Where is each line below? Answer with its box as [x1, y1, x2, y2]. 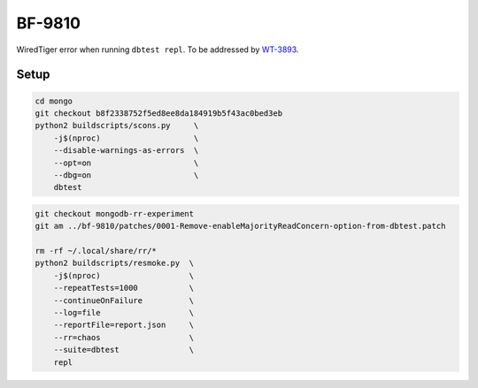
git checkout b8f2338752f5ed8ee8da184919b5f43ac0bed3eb [35, 108, 283, 118]
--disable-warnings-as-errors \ [53, 146, 199, 156]
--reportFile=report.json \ [53, 320, 195, 331]
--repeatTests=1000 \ [53, 283, 195, 293]
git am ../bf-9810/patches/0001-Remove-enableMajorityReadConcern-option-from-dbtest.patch [35, 221, 446, 232]
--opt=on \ [53, 157, 199, 168]
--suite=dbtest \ [53, 345, 195, 355]
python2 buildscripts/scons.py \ [35, 120, 199, 131]
